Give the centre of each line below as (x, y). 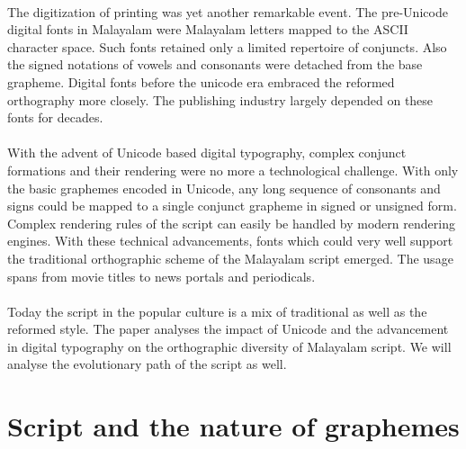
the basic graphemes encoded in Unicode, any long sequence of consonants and (224, 188)
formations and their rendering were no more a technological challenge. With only (233, 170)
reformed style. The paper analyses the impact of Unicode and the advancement (228, 329)
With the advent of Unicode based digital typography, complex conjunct (207, 153)
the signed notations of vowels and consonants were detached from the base (215, 64)
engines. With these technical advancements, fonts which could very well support (230, 241)
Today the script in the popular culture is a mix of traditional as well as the (217, 311)
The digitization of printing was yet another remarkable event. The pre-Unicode (228, 11)
